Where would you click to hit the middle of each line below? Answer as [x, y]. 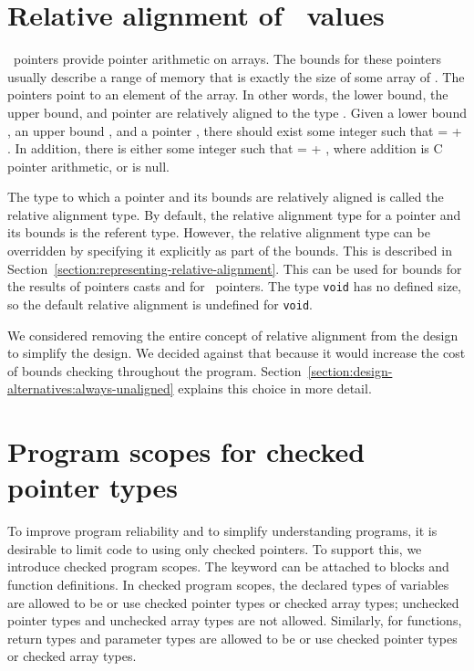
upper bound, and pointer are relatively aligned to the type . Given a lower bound [237, 112]
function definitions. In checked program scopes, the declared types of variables [228, 585]
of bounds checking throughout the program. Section [155, 370]
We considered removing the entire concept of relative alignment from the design [233, 335]
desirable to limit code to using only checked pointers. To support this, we [215, 548]
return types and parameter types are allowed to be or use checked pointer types [232, 638]
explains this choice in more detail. [275, 388]
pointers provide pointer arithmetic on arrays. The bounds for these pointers [227, 59]
